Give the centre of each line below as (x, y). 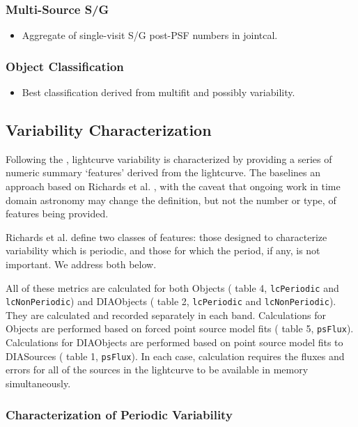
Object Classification (65, 66)
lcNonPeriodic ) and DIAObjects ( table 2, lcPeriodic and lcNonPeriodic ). (171, 301)
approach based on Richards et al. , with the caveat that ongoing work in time (173, 186)
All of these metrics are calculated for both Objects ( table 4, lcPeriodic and (172, 287)
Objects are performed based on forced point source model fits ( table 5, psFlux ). (180, 328)
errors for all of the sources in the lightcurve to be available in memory (157, 370)
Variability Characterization (109, 130)
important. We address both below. (81, 264)
